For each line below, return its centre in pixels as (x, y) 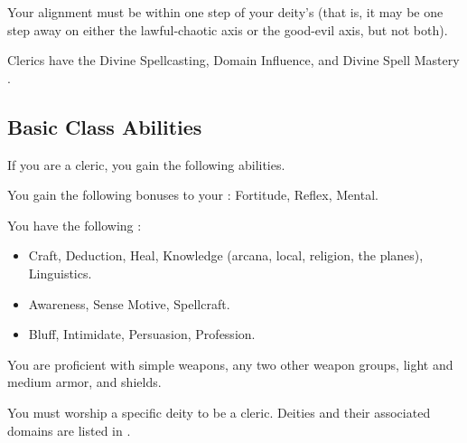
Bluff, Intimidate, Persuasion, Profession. (142, 334)
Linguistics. (60, 273)
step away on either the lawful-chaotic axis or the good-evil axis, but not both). (228, 29)
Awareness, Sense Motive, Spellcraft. (129, 303)
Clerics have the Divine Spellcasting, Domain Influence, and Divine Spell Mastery (233, 60)
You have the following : (75, 225)
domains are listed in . (69, 430)
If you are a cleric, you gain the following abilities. (146, 164)
